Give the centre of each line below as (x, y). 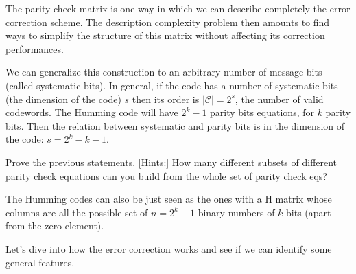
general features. (40, 262)
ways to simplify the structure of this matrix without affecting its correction (165, 35)
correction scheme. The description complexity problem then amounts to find (168, 22)
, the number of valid (279, 99)
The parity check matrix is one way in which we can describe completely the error (178, 8)
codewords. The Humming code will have (92, 112)
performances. (35, 48)
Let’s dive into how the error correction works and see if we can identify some (169, 248)
